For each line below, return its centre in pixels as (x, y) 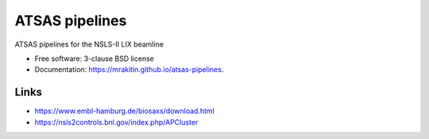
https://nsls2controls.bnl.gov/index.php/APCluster (116, 122)
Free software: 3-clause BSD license (94, 58)
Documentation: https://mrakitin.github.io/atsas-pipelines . (129, 69)
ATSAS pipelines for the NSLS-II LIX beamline (89, 44)
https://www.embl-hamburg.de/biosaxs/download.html (124, 111)
